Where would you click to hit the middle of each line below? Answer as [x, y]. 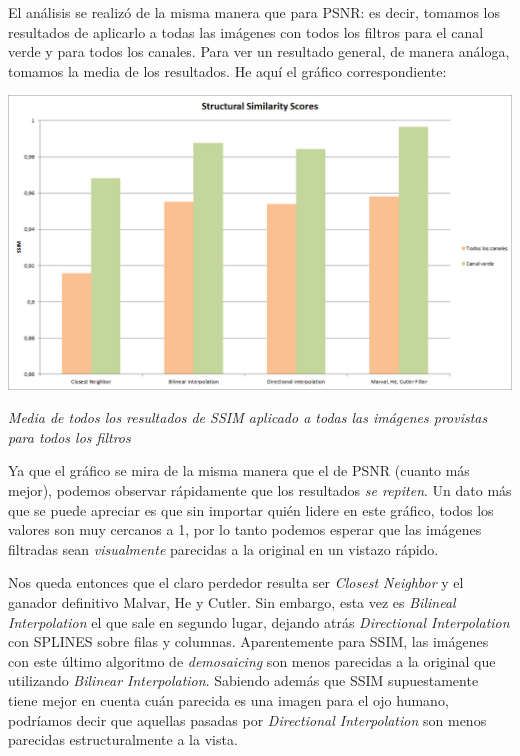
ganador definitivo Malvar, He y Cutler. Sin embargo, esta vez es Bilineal [232, 602]
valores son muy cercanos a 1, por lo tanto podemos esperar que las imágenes [245, 529]
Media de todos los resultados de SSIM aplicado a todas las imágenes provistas [248, 417]
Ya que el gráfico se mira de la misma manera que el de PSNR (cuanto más [239, 470]
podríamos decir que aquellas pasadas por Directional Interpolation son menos [247, 719]
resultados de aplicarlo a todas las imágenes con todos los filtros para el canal [246, 31]
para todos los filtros [69, 436]
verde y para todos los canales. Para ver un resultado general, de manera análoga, [259, 51]
